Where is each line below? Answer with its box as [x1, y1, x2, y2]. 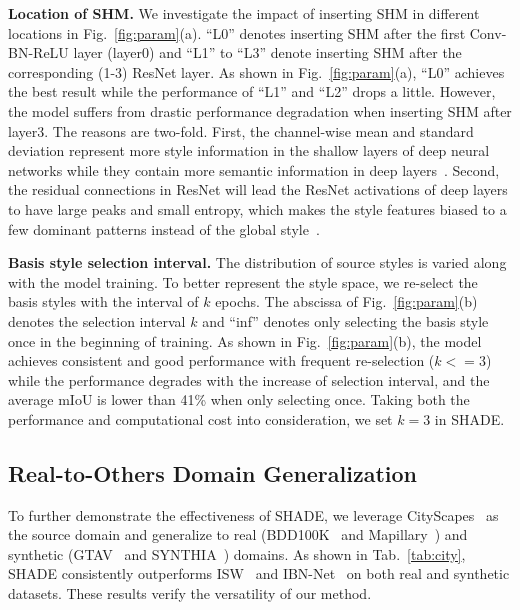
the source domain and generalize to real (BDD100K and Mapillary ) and [8, 524, 468, 545]
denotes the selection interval [8, 310, 186, 331]
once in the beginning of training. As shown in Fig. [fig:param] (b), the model [8, 330, 482, 351]
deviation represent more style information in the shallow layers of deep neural [8, 140, 490, 161]
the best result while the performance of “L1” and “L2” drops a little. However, [8, 81, 496, 102]
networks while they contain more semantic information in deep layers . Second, [8, 159, 500, 180]
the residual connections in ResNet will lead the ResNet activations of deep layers [8, 179, 508, 200]
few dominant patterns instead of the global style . [8, 218, 320, 239]
